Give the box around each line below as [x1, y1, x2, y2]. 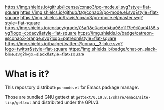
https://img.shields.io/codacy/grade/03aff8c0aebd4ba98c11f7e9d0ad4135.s [5, 25, 159, 31]
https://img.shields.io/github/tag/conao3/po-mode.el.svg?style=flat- [20, 9, 159, 15]
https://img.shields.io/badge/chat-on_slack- [68, 46, 157, 52]
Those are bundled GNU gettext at [5, 94, 75, 100]
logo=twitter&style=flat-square [5, 46, 68, 52]
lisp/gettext [5, 100, 32, 105]
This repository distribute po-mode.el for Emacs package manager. [5, 84, 140, 90]
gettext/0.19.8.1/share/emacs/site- [75, 95, 151, 100]
